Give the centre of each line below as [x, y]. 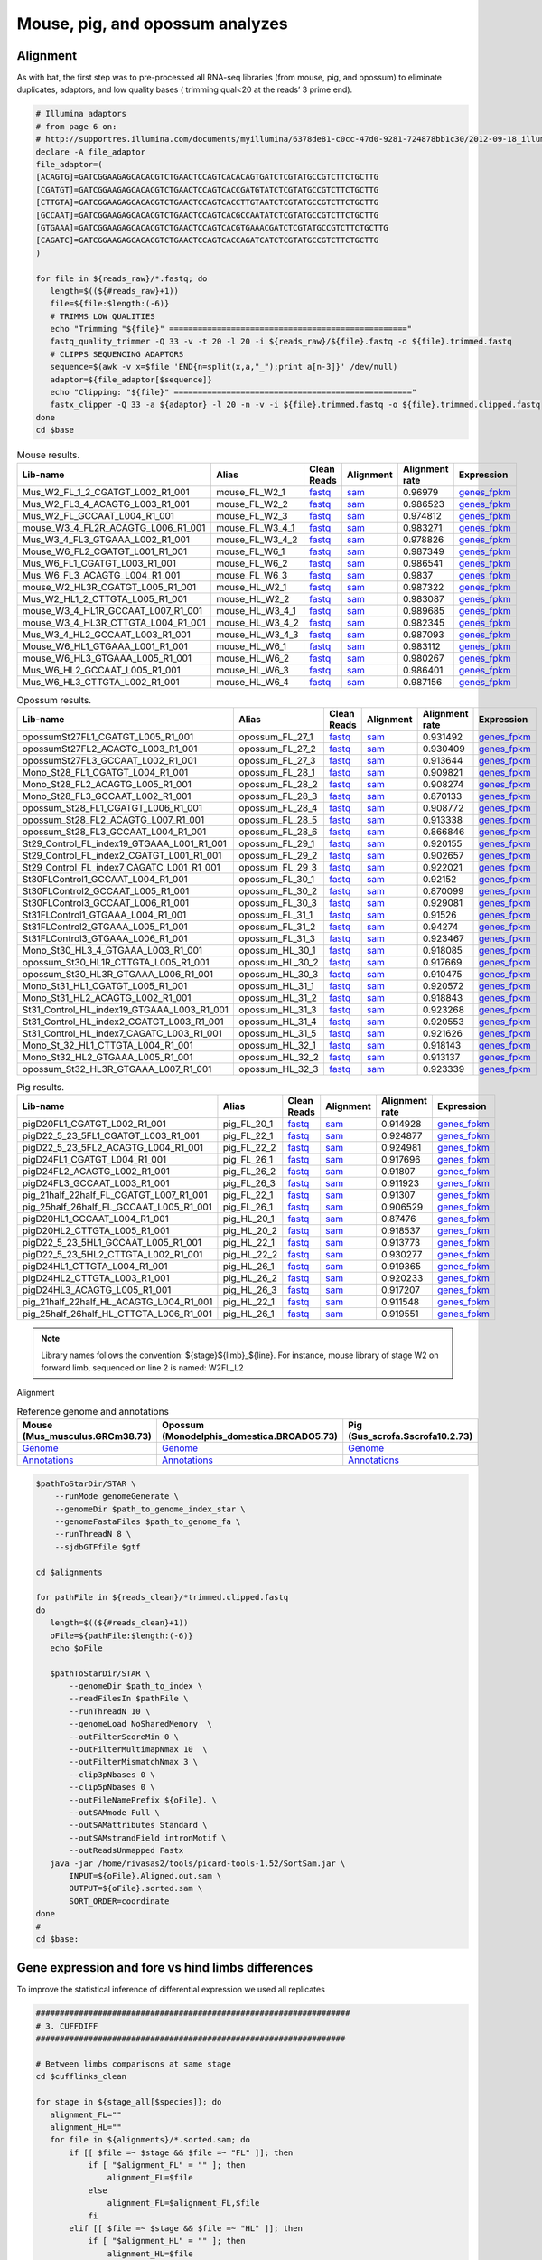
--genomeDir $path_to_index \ [136, 1686]
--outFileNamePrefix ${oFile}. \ [143, 1800]
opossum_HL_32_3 [279, 1069]
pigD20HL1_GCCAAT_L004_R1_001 [95, 1219]
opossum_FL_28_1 [277, 772]
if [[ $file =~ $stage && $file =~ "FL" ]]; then [181, 2152]
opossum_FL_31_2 [277, 927]
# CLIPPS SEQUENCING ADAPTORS [117, 354]
